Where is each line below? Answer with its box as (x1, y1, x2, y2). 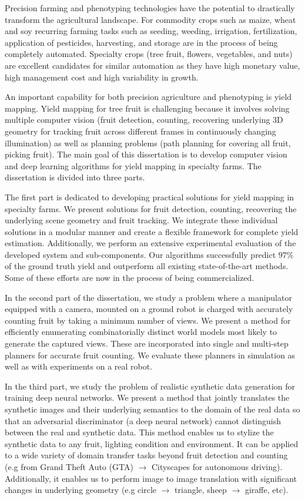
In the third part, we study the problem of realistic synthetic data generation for (5, 380, 295, 392)
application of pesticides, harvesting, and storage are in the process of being (5, 36, 278, 48)
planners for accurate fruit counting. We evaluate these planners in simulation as (5, 348, 296, 361)
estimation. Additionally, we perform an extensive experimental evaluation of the (5, 237, 296, 249)
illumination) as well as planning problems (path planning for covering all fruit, (5, 136, 291, 149)
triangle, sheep (175, 484, 227, 496)
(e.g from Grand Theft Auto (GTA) (5, 460, 133, 472)
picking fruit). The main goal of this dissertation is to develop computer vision (5, 148, 287, 160)
